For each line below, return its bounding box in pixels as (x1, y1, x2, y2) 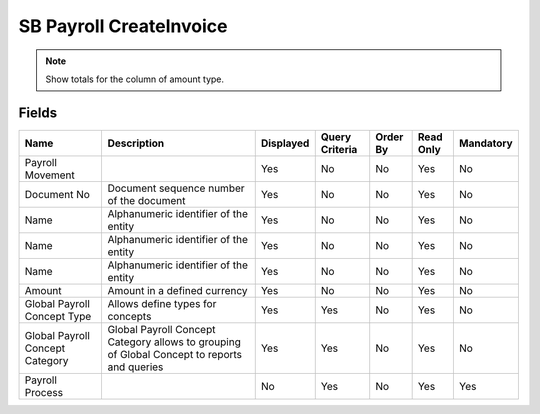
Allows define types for (107, 296, 217, 310)
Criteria (320, 142, 358, 156)
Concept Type (24, 309, 92, 323)
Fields (18, 104, 58, 121)
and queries (107, 360, 164, 374)
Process (24, 385, 64, 399)
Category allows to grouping (107, 335, 242, 349)
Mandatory (458, 136, 514, 150)
